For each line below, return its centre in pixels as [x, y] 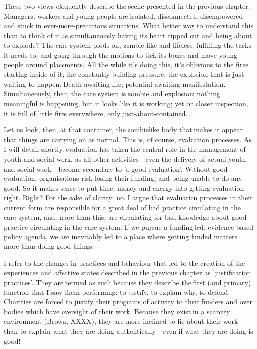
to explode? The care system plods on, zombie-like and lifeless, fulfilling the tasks [128, 45]
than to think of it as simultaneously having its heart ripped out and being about [128, 35]
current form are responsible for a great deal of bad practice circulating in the [122, 207]
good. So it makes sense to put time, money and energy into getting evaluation [124, 188]
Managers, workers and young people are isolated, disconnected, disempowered [124, 16]
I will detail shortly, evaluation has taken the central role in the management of [125, 149]
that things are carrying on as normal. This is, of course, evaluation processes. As [128, 139]
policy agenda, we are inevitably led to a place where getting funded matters [121, 236]
